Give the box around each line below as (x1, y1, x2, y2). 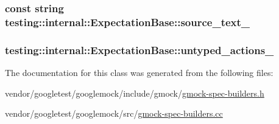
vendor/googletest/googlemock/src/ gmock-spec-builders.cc (5, 107, 223, 120)
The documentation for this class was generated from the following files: (5, 66, 274, 78)
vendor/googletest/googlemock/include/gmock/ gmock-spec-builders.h (5, 86, 264, 99)
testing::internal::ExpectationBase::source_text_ (5, 14, 250, 29)
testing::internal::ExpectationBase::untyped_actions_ (5, 42, 274, 57)
